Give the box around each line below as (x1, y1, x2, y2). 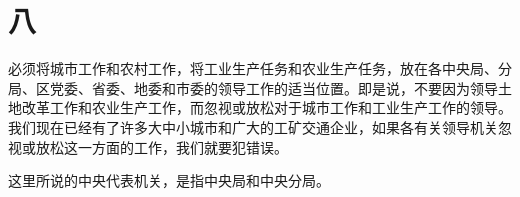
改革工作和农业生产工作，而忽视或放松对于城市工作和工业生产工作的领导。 (21, 97, 512, 118)
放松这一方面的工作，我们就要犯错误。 (35, 136, 288, 157)
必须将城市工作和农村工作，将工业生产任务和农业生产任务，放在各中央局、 (8, 58, 498, 79)
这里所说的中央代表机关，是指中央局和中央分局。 (8, 170, 330, 191)
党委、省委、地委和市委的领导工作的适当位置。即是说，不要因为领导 (49, 77, 498, 98)
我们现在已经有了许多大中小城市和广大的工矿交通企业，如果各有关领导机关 (8, 116, 498, 137)
